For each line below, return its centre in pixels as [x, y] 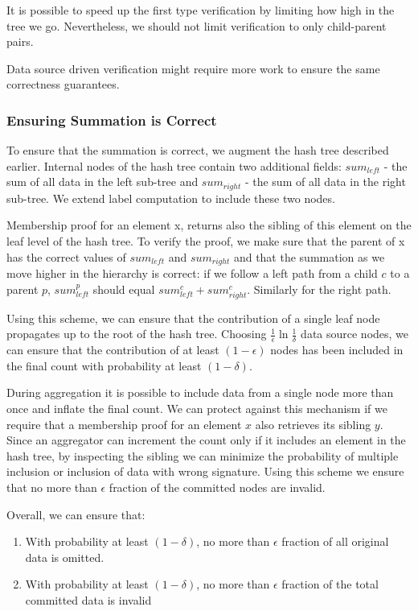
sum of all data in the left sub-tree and [102, 182]
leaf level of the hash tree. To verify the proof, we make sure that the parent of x [206, 241]
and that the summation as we [309, 256]
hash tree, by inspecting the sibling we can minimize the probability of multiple [203, 455]
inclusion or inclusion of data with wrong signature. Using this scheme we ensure [205, 471]
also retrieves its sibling [313, 424]
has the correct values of [66, 256]
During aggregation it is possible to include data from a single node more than [200, 392]
